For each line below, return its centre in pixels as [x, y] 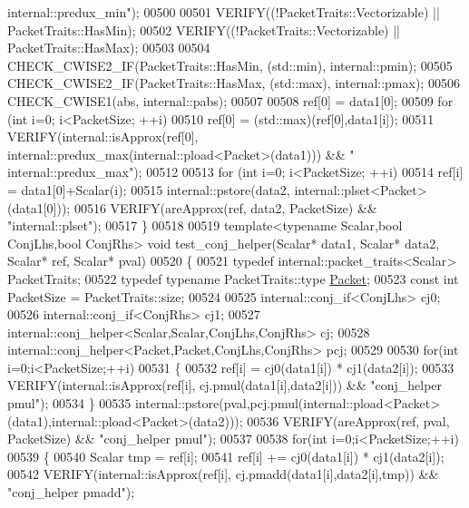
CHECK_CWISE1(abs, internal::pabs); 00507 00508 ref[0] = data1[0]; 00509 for [230, 100]
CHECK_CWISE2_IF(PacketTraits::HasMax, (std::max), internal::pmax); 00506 [234, 83]
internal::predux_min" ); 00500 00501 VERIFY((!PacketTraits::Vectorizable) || [224, 12]
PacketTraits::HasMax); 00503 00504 [109, 48]
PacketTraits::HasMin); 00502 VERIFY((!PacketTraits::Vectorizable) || [204, 29]
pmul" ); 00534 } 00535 [69, 403]
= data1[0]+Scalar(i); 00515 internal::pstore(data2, [149, 189]
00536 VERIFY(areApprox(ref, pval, [348, 420]
